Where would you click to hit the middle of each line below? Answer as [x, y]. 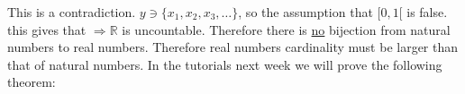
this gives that [47, 29]
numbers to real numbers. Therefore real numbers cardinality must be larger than [233, 47]
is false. [427, 12]
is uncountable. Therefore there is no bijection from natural [286, 29]
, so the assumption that [305, 12]
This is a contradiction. [72, 12]
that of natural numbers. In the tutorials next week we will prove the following [225, 64]
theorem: [32, 82]
